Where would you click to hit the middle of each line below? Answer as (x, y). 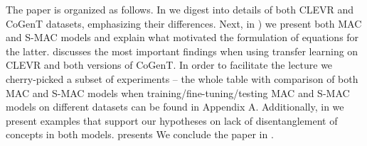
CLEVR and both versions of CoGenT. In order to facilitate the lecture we (169, 65)
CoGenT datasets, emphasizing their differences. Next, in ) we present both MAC (184, 23)
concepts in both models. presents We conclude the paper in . (140, 134)
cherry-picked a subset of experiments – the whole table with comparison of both (182, 78)
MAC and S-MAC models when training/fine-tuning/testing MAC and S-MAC (178, 92)
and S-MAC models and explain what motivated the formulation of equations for (182, 37)
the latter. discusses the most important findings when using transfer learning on (182, 51)
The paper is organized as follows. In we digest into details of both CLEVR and (180, 9)
